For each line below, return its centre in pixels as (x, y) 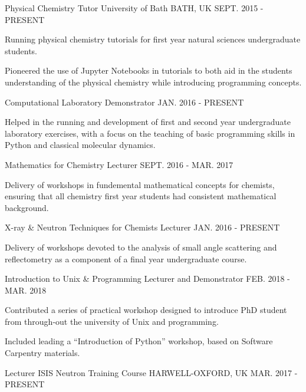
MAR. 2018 (26, 290)
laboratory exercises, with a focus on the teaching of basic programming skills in (150, 133)
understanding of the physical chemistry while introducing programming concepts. (153, 82)
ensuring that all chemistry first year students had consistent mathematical (141, 196)
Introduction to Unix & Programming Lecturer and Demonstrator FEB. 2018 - (147, 279)
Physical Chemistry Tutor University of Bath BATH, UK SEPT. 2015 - (134, 8)
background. (27, 207)
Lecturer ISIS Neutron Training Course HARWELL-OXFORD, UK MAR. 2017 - (151, 372)
